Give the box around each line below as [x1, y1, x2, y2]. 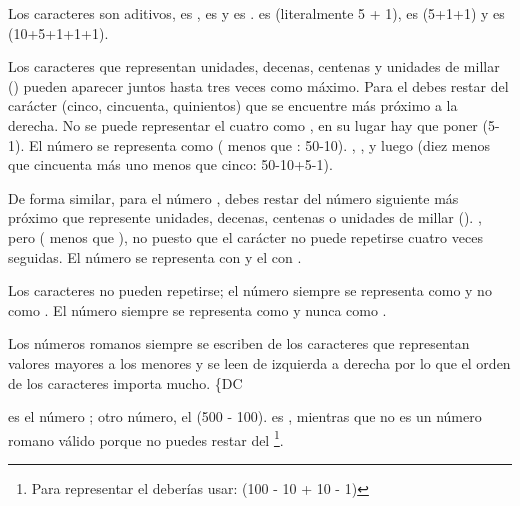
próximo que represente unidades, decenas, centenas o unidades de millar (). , [8, 207, 482, 228]
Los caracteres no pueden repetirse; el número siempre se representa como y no [8, 280, 492, 301]
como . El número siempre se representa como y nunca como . [8, 299, 387, 320]
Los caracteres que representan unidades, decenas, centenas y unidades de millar [8, 56, 500, 77]
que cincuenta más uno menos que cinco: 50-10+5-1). [8, 154, 333, 175]
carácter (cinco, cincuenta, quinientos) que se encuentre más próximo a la [8, 95, 458, 116]
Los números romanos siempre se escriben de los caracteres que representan [8, 333, 470, 354]
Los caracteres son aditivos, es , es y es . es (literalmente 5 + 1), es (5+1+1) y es [8, 3, 505, 23]
